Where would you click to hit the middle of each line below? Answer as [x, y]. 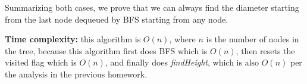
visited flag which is [41, 62]
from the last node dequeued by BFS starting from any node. [117, 19]
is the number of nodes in [253, 39]
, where [182, 39]
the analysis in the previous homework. [76, 74]
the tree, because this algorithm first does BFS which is [106, 50]
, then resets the [265, 50]
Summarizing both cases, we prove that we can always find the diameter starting [152, 7]
